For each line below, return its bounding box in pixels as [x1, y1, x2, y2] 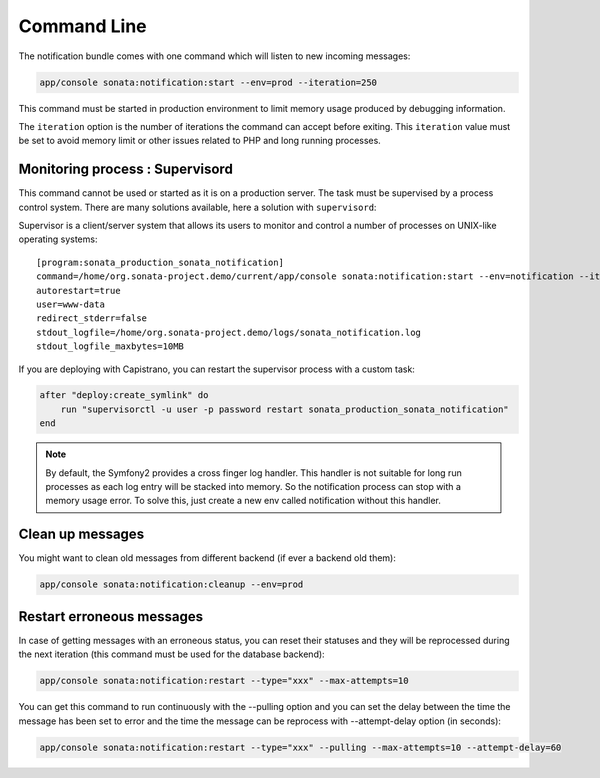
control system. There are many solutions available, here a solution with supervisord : [18, 201, 377, 213]
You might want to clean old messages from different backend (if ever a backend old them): [18, 552, 397, 564]
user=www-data [36, 298, 105, 310]
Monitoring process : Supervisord [18, 161, 234, 178]
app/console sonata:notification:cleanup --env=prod [39, 579, 304, 590]
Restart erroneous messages [18, 608, 204, 625]
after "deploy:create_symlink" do [39, 390, 209, 401]
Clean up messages [18, 526, 145, 543]
